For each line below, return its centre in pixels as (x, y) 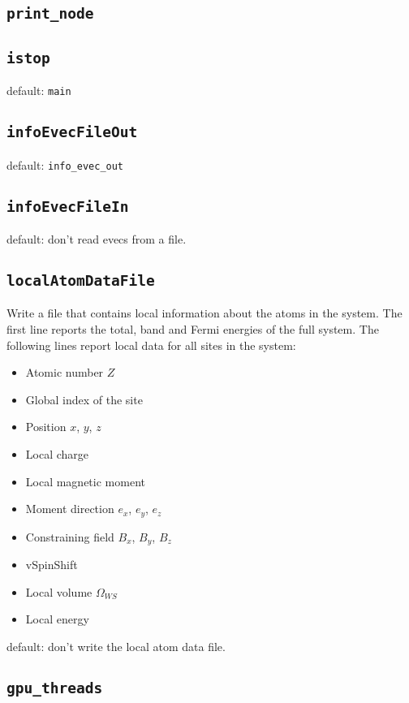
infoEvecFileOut (72, 132)
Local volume (59, 591)
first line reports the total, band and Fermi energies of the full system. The (193, 328)
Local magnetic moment (85, 481)
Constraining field (70, 536)
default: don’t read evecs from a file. (97, 239)
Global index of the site (84, 399)
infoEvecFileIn (68, 206)
